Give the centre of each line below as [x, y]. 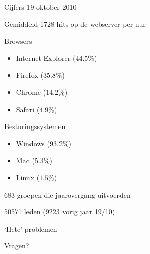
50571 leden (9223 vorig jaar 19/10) [60, 212]
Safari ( [28, 109]
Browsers [18, 41]
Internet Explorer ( [46, 58]
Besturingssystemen [35, 126]
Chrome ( [31, 92]
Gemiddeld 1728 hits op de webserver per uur [75, 24]
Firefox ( [29, 75]
